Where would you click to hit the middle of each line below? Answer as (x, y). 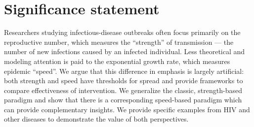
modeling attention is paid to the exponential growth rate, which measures (117, 61)
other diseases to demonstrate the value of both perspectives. (96, 119)
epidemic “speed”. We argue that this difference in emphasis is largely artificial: (124, 71)
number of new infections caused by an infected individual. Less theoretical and (125, 51)
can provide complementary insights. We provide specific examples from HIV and (127, 109)
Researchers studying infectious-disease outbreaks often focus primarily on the (122, 32)
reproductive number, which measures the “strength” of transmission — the (119, 42)
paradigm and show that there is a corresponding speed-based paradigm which (123, 100)
